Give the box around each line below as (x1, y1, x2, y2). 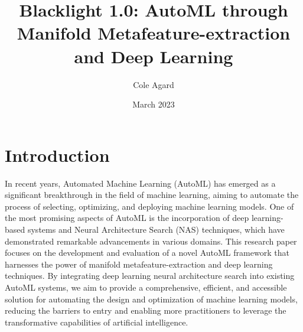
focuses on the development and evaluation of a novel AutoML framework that (5, 246, 289, 259)
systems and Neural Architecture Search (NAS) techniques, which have (27, 223, 285, 235)
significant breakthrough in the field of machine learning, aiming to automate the (5, 188, 299, 201)
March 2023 (132, 98, 175, 110)
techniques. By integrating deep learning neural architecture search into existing (5, 269, 295, 282)
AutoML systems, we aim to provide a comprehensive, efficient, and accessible (5, 281, 287, 293)
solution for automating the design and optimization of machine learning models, (5, 292, 298, 305)
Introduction (5, 142, 110, 167)
